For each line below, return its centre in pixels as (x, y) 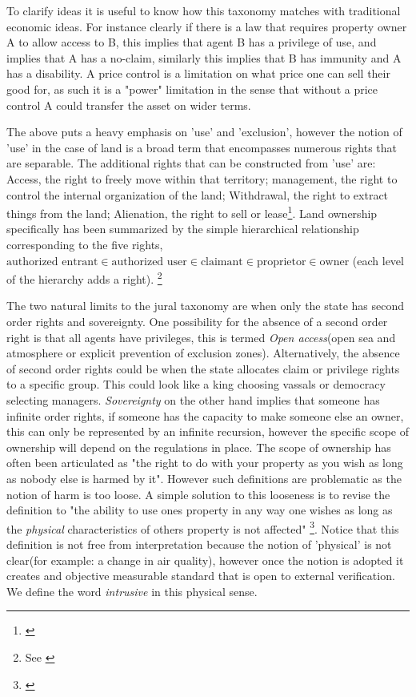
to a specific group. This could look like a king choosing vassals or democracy (196, 384)
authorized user (149, 262)
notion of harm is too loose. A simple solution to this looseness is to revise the (198, 494)
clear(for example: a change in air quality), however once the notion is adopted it (205, 560)
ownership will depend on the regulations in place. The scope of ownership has (199, 447)
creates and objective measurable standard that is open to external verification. (201, 576)
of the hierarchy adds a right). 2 (84, 278)
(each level (378, 260)
